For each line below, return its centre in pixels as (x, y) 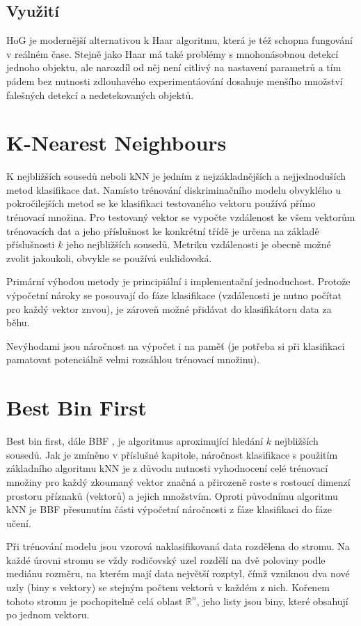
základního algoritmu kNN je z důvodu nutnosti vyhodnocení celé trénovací (167, 468)
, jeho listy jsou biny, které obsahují (272, 601)
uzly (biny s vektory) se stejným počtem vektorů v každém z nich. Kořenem (168, 587)
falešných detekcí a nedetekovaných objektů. (100, 94)
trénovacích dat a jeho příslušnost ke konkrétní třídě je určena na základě (163, 230)
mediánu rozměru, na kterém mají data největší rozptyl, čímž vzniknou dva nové (178, 573)
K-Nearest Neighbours (117, 143)
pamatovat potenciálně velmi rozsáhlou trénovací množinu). (133, 359)
